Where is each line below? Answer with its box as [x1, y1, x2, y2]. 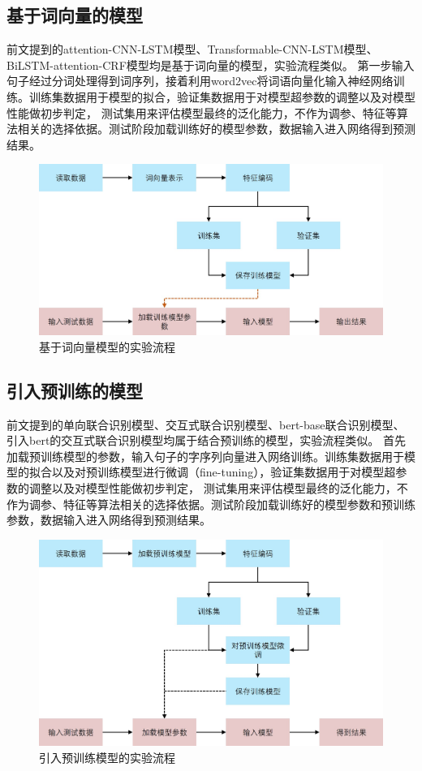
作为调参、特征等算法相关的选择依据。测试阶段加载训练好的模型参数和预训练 [6, 495, 416, 512]
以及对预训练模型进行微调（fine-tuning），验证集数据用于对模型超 [51, 463, 396, 480]
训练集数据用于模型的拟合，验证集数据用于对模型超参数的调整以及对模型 [28, 88, 416, 105]
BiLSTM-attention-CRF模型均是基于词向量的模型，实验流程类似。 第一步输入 [6, 56, 415, 73]
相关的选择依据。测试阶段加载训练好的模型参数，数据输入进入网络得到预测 [17, 120, 416, 137]
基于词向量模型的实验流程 [39, 338, 175, 355]
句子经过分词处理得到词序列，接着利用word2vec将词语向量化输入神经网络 [6, 72, 394, 89]
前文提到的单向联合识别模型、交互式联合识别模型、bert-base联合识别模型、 [6, 416, 405, 433]
